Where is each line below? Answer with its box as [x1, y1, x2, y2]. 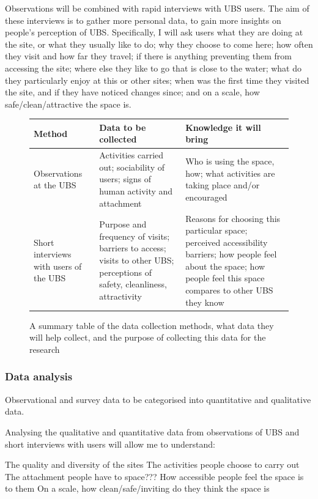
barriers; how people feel [185, 248, 277, 261]
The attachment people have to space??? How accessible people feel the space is [5, 470, 304, 482]
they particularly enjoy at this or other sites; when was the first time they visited [5, 73, 309, 86]
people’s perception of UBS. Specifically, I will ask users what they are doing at [5, 26, 303, 39]
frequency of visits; [99, 229, 170, 242]
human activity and [99, 185, 173, 198]
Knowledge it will [185, 120, 261, 133]
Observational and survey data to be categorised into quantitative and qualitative [5, 393, 311, 405]
